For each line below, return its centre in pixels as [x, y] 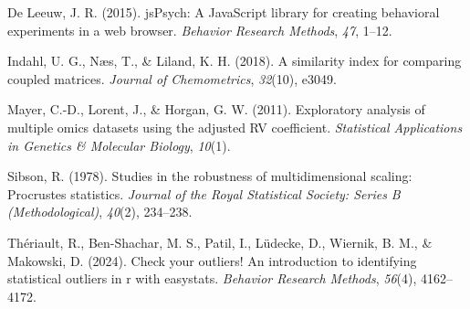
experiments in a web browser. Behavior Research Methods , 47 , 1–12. [200, 30]
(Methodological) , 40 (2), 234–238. [100, 212]
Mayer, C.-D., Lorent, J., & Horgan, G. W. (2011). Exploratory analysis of [216, 109]
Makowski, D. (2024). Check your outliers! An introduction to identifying [212, 260]
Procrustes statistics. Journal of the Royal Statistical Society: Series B [204, 193]
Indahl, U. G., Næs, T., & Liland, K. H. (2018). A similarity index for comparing [235, 61]
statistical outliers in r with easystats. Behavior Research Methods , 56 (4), [212, 278]
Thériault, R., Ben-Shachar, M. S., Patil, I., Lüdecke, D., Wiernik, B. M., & [220, 242]
